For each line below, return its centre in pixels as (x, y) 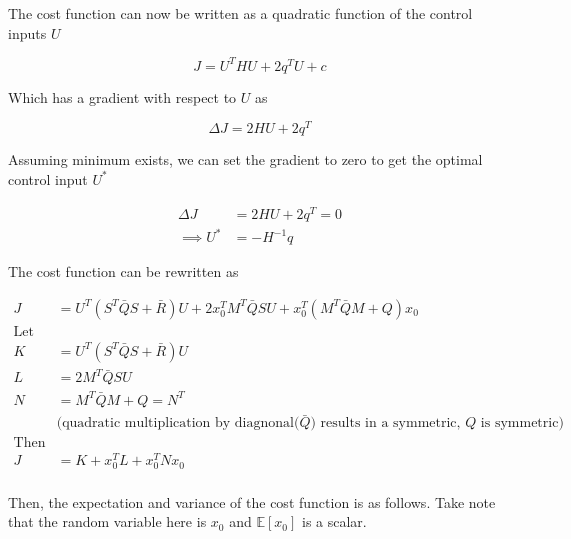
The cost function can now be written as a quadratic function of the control (240, 13)
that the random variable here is (107, 521)
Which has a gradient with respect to (122, 96)
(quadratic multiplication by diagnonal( (178, 423)
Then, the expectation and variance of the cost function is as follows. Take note (252, 501)
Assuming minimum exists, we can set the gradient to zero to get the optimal (245, 159)
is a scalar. (334, 521)
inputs (27, 32)
